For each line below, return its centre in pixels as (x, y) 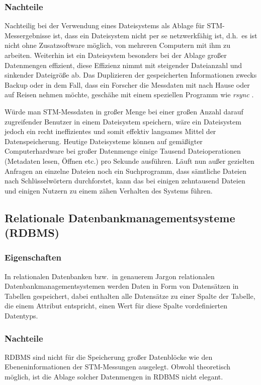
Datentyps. (21, 316)
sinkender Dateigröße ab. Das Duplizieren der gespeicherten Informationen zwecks (131, 75)
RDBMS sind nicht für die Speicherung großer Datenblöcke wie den (109, 357)
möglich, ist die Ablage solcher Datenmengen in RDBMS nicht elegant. (114, 377)
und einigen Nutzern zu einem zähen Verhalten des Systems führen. (109, 190)
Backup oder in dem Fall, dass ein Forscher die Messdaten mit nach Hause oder (127, 84)
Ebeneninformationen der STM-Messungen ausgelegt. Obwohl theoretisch (118, 367)
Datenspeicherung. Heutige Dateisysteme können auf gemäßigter (104, 141)
